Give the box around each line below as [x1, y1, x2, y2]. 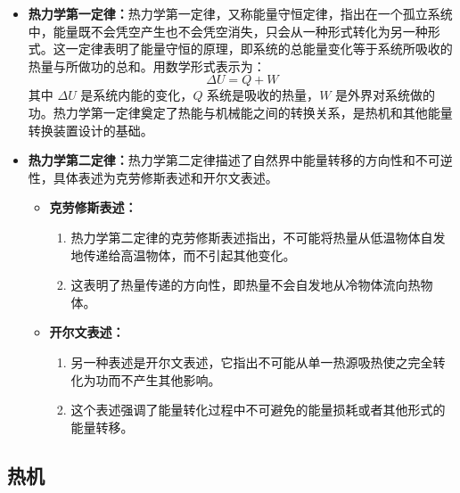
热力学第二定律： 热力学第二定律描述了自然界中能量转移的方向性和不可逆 [28, 151, 453, 169]
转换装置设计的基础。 [28, 120, 153, 139]
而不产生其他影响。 [108, 370, 221, 389]
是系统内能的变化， [80, 86, 193, 104]
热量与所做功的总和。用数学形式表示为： [28, 56, 266, 75]
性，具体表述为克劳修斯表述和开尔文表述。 [28, 168, 278, 186]
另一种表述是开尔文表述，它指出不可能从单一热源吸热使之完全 [70, 352, 433, 371]
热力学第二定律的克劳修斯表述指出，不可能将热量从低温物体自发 [70, 227, 446, 246]
